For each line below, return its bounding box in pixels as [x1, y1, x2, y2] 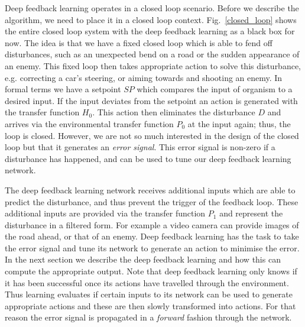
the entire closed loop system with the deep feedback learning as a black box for [5, 25, 295, 37]
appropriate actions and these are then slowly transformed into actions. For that [5, 299, 296, 312]
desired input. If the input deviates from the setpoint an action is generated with [5, 94, 298, 106]
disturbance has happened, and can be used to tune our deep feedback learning [5, 152, 291, 164]
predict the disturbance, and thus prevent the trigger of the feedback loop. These [5, 195, 298, 208]
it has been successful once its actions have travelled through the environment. [5, 276, 289, 289]
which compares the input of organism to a [137, 83, 293, 95]
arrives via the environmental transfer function [5, 117, 174, 129]
